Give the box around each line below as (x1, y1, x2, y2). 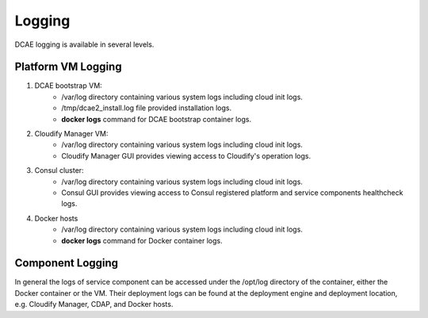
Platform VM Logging (14, 60, 122, 74)
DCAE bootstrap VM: (34, 81, 102, 90)
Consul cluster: (34, 166, 84, 175)
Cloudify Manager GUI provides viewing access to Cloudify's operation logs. (61, 151, 311, 160)
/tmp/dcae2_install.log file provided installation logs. (61, 103, 232, 113)
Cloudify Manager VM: (34, 129, 109, 139)
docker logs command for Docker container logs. (61, 236, 223, 245)
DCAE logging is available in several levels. (14, 40, 155, 49)
